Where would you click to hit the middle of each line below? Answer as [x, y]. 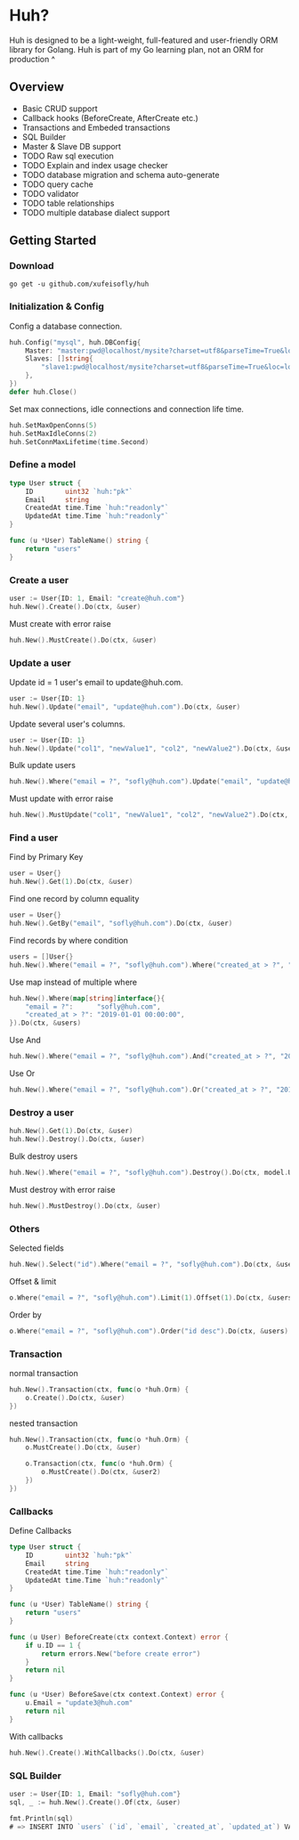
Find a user [34, 838]
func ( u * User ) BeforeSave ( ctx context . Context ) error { [117, 1695]
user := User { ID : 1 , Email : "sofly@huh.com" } [95, 1794]
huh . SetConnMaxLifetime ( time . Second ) [79, 442]
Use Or [22, 1074]
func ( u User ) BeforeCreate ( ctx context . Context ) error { [119, 1637]
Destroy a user [41, 1112]
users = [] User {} [41, 956]
